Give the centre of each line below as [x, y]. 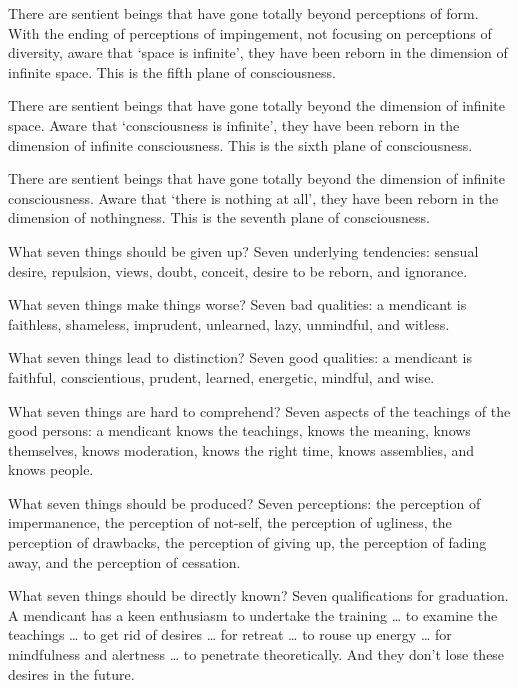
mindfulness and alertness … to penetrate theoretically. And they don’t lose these [256, 654]
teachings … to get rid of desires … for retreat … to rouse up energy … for [230, 634]
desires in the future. [71, 673]
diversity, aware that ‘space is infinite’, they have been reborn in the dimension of [258, 52]
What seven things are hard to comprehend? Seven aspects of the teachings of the [259, 410]
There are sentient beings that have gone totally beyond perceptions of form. [243, 13]
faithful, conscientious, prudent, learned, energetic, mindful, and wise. [221, 376]
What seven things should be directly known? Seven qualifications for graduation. [258, 595]
